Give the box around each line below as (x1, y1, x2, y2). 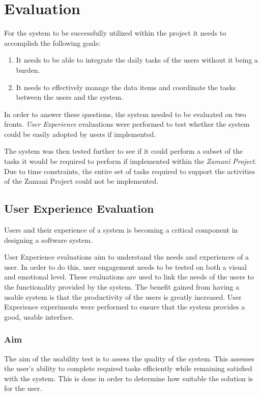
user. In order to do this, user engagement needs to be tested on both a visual (4, 261, 247, 272)
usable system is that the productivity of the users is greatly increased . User (4, 291, 242, 302)
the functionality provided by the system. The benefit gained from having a (4, 281, 240, 292)
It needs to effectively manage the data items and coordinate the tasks (16, 81, 236, 92)
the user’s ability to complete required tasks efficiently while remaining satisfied (4, 363, 252, 374)
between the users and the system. (16, 92, 124, 102)
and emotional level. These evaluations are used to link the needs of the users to (4, 271, 254, 282)
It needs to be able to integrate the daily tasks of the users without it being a (16, 54, 258, 65)
